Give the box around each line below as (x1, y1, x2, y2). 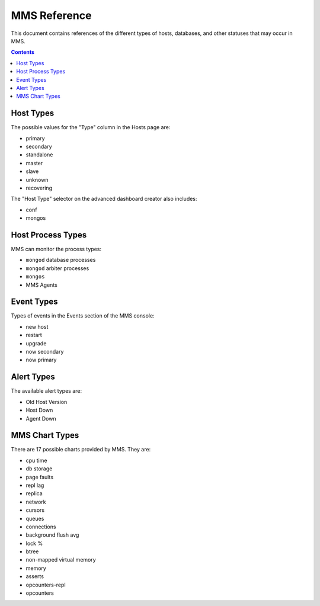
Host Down (25, 406, 53, 414)
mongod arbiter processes (25, 264, 89, 272)
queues (25, 515, 44, 522)
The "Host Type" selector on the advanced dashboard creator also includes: (11, 195, 197, 203)
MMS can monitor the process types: (11, 246, 102, 252)
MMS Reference (11, 9, 92, 22)
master (25, 159, 43, 166)
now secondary (25, 348, 64, 355)
